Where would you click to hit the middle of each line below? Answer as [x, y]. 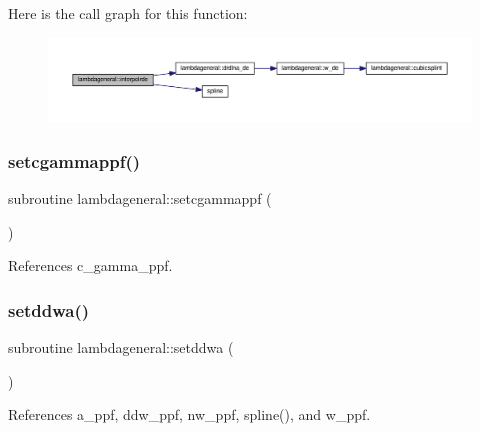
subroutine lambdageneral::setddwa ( [121, 347]
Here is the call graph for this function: [128, 13]
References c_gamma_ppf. [90, 265]
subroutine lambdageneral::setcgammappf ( [140, 198]
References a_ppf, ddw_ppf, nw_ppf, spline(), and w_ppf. [189, 414]
